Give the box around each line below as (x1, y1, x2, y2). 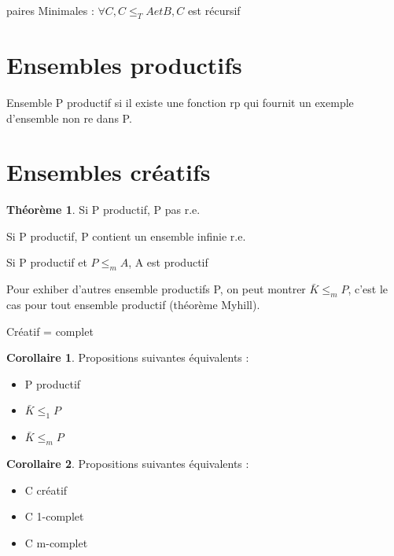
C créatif (24, 481, 68, 498)
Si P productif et (6, 254, 87, 271)
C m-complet (24, 534, 88, 550)
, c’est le (348, 281, 388, 297)
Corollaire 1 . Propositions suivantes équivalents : (6, 349, 249, 366)
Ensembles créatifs (6, 156, 211, 188)
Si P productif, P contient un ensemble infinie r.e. (6, 227, 246, 244)
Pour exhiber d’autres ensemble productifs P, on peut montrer (6, 281, 306, 297)
